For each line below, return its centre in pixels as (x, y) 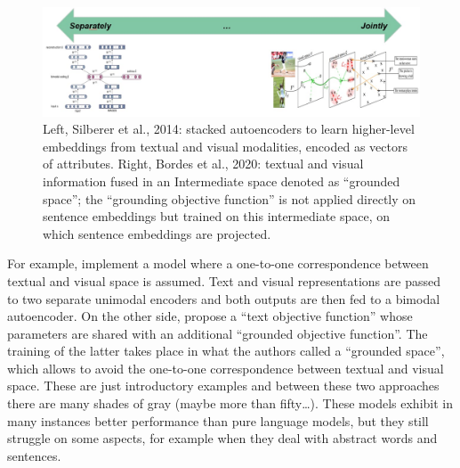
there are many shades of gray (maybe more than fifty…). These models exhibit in (230, 403)
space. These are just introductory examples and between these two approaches (223, 386)
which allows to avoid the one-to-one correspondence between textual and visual (226, 368)
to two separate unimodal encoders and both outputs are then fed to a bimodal (224, 298)
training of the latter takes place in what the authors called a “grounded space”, (226, 351)
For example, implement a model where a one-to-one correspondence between (218, 263)
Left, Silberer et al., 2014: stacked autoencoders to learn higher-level (229, 129)
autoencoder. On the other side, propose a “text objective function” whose (210, 316)
